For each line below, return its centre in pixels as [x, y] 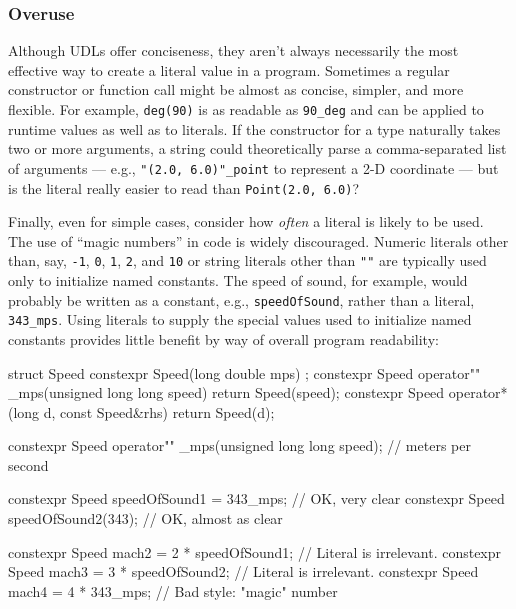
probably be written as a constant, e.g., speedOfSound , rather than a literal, [241, 299]
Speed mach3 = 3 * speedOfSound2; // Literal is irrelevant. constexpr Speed [243, 571]
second [28, 464]
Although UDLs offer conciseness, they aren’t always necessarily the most [233, 50]
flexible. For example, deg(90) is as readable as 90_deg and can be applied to [246, 109]
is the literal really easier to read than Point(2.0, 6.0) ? [183, 187]
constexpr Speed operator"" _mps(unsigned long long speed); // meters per [239, 445]
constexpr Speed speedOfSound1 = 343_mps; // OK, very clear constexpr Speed [256, 498]
